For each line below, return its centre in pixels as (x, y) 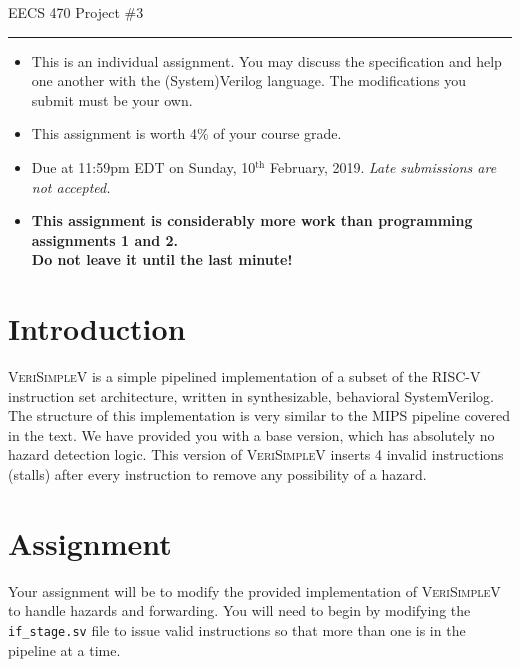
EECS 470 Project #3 (76, 12)
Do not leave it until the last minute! (162, 259)
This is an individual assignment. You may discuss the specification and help (266, 60)
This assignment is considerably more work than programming (252, 220)
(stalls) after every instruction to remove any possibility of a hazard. (217, 474)
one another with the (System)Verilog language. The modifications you (249, 80)
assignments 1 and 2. (105, 239)
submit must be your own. (112, 99)
